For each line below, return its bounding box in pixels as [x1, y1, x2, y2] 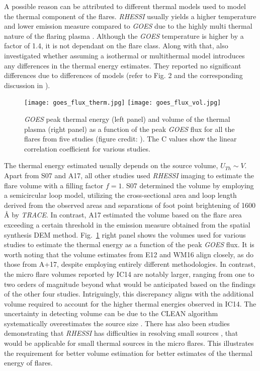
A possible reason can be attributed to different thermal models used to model [4, 1, 246, 11]
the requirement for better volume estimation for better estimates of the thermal [4, 347, 252, 358]
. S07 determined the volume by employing [122, 180, 254, 190]
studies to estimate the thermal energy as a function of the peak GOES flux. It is [4, 239, 254, 250]
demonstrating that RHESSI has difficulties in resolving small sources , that [4, 328, 238, 338]
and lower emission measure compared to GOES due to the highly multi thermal [4, 21, 252, 31]
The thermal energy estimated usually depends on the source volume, [4, 160, 218, 171]
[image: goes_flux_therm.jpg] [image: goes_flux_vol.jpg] [24, 99, 221, 107]
